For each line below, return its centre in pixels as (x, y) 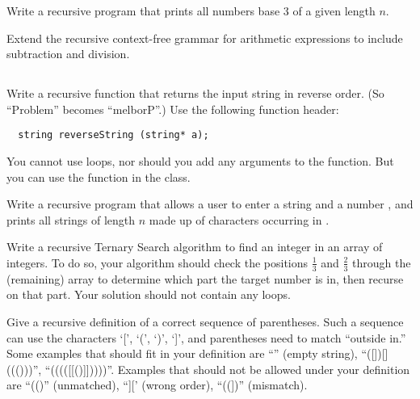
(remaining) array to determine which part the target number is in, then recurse (205, 278)
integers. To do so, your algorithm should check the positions (157, 262)
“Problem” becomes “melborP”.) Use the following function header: (173, 109)
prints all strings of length (71, 219)
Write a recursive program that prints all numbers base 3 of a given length (191, 10)
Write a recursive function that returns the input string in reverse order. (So (195, 93)
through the (382, 262)
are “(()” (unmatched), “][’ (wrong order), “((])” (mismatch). (157, 385)
